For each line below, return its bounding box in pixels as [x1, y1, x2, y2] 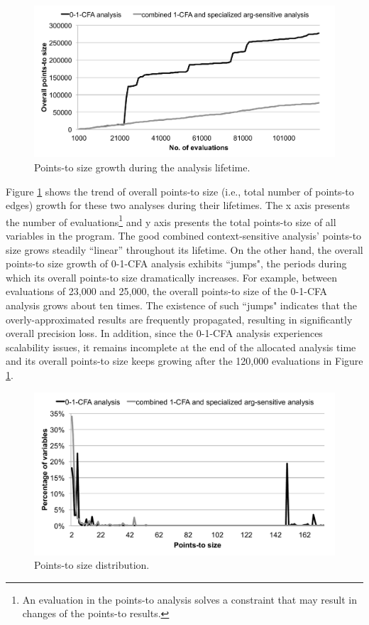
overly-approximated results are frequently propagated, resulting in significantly [6, 311, 353, 326]
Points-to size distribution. [34, 557, 150, 572]
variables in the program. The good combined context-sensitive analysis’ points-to [6, 228, 362, 243]
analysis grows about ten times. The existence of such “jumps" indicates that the [6, 298, 358, 313]
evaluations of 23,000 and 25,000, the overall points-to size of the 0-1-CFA [6, 284, 328, 299]
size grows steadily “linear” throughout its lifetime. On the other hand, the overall [6, 242, 363, 257]
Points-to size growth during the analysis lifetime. [34, 160, 250, 175]
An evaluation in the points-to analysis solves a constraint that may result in [22, 592, 357, 607]
